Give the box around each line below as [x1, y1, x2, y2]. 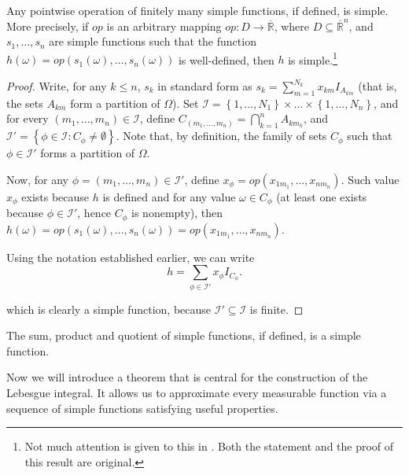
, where [274, 17, 310, 34]
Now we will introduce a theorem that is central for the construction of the [6, 369, 368, 385]
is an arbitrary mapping [106, 17, 222, 34]
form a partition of [70, 94, 160, 111]
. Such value [341, 171, 400, 187]
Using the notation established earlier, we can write [6, 249, 255, 265]
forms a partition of [40, 145, 135, 161]
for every [6, 110, 49, 127]
